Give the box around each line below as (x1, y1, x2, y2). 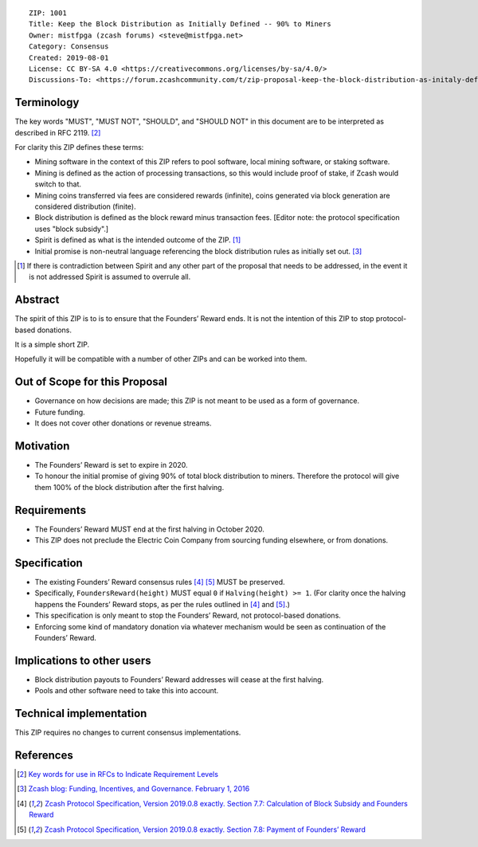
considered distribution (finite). (34, 202, 136, 211)
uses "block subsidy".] (34, 224, 109, 233)
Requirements (14, 503, 87, 517)
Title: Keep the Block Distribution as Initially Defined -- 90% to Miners (29, 20, 331, 29)
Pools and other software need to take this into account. (34, 686, 219, 696)
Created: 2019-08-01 (29, 53, 109, 62)
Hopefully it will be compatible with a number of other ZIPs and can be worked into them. (14, 355, 308, 364)
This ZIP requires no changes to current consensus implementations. (14, 727, 241, 737)
